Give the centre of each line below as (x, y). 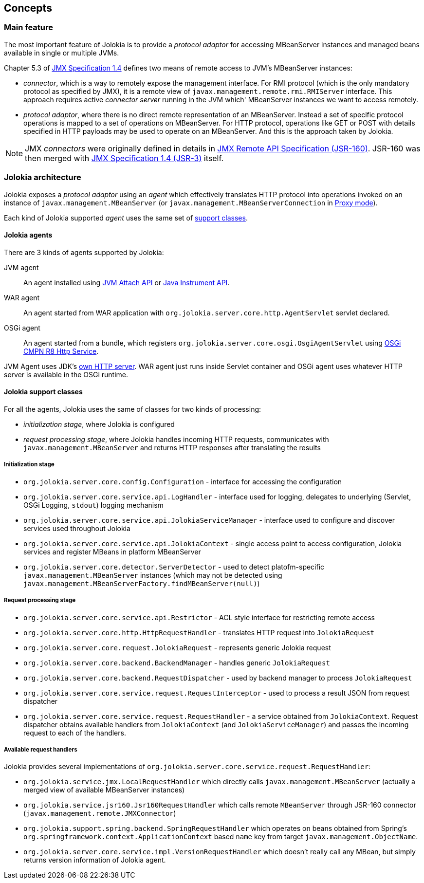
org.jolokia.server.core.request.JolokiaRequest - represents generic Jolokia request (177, 647)
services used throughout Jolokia (77, 528)
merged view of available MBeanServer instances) (104, 790)
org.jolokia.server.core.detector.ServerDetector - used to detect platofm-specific (174, 567)
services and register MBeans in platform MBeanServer (112, 552)
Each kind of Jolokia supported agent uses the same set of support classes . (126, 218)
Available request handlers (41, 749)
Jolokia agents (28, 235)
